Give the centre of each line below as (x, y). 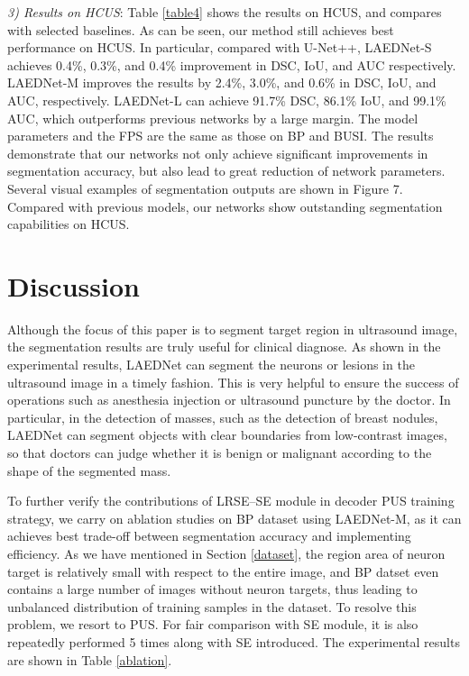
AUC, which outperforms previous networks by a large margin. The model (213, 118)
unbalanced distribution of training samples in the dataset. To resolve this (212, 606)
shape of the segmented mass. (89, 470)
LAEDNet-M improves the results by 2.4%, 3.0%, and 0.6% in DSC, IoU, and (222, 82)
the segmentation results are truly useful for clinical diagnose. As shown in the (224, 347)
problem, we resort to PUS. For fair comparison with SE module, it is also (213, 624)
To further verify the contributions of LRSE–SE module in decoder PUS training (231, 501)
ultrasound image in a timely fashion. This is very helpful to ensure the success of (233, 382)
